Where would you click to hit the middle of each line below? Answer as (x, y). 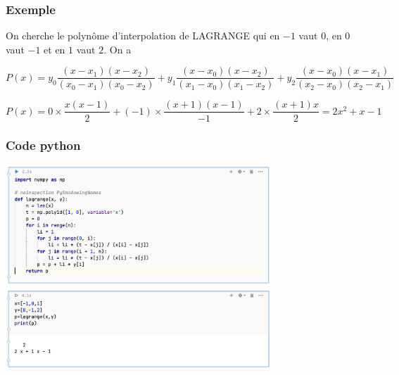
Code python (43, 145)
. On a (118, 49)
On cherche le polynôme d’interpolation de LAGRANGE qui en (143, 36)
